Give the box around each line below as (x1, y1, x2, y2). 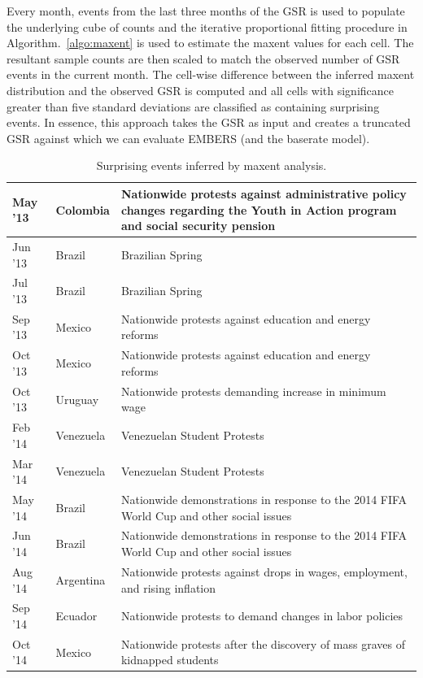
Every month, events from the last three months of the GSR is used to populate (7, 2, 405, 19)
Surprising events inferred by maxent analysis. (96, 157, 327, 174)
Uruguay (55, 390, 99, 407)
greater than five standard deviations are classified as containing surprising (7, 98, 380, 115)
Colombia (55, 201, 110, 218)
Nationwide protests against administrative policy (120, 185, 407, 202)
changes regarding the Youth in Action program (120, 201, 397, 218)
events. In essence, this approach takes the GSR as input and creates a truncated (7, 114, 411, 131)
